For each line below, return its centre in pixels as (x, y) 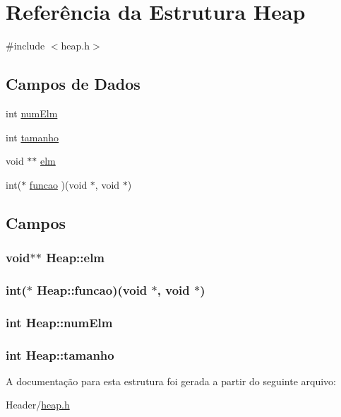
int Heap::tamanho (60, 354)
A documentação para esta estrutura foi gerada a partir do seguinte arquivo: (171, 381)
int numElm (32, 113)
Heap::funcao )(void (92, 289)
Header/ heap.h (38, 405)
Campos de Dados (73, 84)
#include (25, 46)
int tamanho (32, 137)
